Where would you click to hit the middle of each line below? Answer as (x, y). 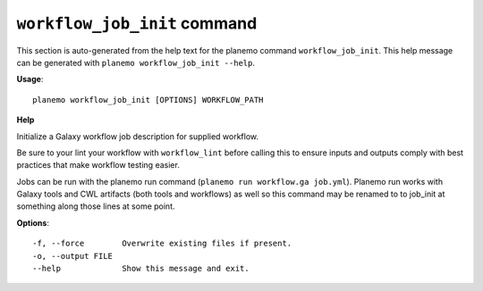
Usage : (30, 79)
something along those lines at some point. (96, 206)
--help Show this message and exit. (141, 269)
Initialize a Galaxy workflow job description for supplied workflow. (138, 136)
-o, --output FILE (73, 256)
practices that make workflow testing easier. (98, 165)
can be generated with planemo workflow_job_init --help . (136, 62)
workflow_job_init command (137, 23)
